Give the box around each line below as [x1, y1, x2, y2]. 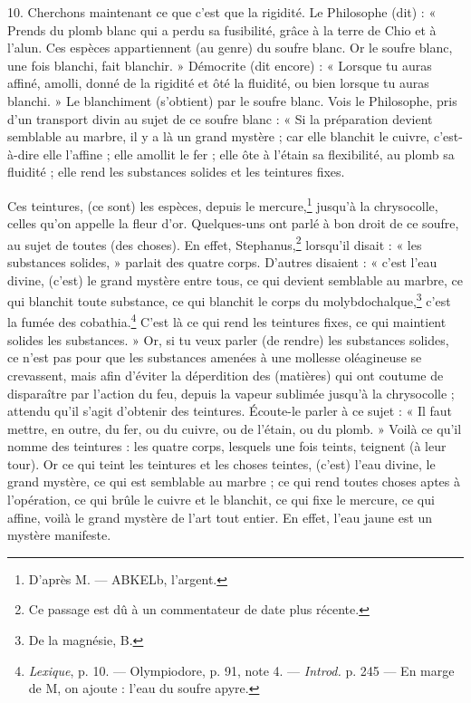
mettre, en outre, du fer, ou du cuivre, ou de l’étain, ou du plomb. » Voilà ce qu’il [7, 419, 462, 438]
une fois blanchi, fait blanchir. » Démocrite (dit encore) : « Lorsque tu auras [7, 55, 432, 74]
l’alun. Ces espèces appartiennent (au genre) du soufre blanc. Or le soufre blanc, [7, 38, 453, 57]
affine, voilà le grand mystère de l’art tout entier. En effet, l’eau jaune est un [7, 507, 433, 526]
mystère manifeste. [7, 525, 111, 544]
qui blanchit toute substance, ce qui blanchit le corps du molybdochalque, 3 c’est [7, 289, 451, 310]
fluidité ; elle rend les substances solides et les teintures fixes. [7, 162, 345, 181]
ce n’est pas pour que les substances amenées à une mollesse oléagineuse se [7, 348, 422, 367]
